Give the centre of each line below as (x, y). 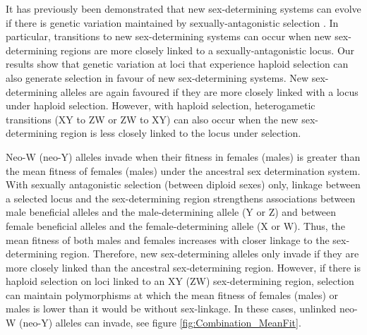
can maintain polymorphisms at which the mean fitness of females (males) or (172, 294)
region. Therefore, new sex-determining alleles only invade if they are (210, 254)
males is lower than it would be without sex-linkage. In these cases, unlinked (171, 309)
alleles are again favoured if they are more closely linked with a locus (209, 91)
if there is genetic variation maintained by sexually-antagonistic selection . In (172, 22)
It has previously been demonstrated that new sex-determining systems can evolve (183, 8)
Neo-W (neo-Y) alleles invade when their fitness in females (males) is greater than (183, 156)
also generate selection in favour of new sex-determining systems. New (157, 77)
